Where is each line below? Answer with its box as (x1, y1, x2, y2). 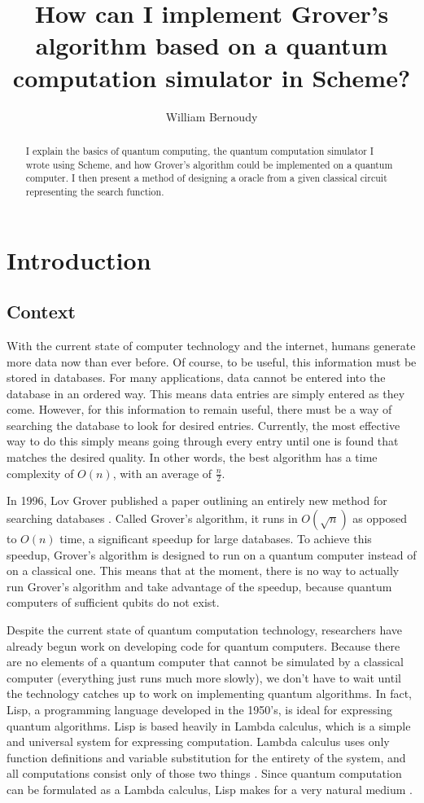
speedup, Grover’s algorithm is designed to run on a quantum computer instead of (7, 546, 417, 563)
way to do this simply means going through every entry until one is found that (7, 432, 399, 450)
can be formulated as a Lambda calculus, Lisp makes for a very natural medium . (7, 780, 413, 797)
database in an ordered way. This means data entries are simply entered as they (7, 384, 405, 401)
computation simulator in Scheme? (12, 60, 411, 94)
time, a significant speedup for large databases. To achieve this (59, 530, 372, 547)
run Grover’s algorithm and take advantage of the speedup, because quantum (7, 577, 392, 595)
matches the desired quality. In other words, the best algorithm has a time (7, 449, 378, 466)
